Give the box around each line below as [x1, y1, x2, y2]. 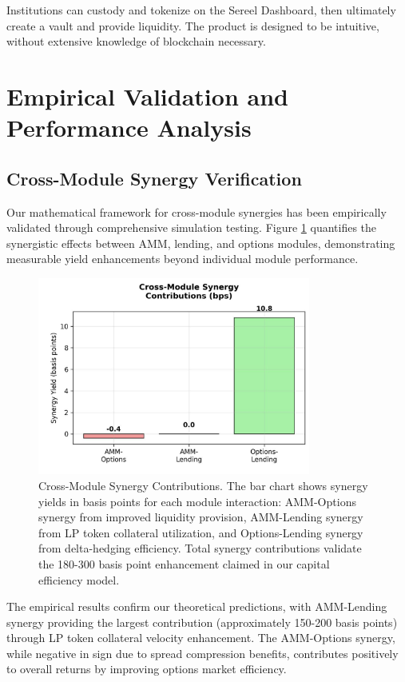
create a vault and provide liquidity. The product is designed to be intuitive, [6, 17, 379, 34]
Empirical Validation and [6, 79, 288, 112]
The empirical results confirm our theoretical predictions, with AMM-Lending [6, 598, 387, 615]
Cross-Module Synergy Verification [6, 166, 302, 190]
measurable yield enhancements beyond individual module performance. [6, 250, 359, 267]
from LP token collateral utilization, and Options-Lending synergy [38, 524, 363, 540]
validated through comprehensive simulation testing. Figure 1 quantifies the [6, 219, 377, 236]
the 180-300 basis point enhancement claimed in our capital [38, 555, 330, 572]
